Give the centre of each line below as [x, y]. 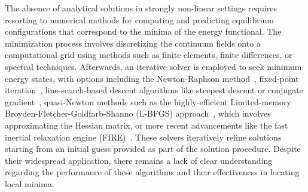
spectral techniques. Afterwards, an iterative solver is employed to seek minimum [153, 66]
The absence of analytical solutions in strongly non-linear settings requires [141, 8]
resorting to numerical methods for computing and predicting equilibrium [140, 19]
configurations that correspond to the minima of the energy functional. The [143, 31]
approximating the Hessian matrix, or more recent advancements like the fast [147, 125]
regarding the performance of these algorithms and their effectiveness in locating [152, 172]
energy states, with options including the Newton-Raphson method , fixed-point [152, 78]
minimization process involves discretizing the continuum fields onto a [133, 43]
